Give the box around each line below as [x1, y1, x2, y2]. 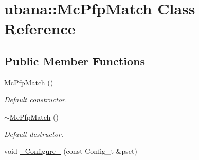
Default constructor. [4, 94, 67, 105]
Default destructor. [4, 128, 64, 139]
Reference [4, 18, 76, 39]
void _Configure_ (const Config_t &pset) [4, 146, 137, 156]
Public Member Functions [4, 53, 145, 68]
